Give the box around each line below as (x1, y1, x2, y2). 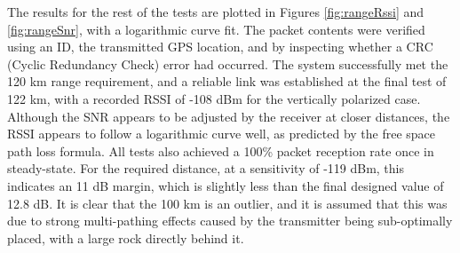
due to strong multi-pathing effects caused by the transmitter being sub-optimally (7, 211, 453, 230)
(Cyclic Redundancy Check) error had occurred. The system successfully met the (7, 54, 448, 73)
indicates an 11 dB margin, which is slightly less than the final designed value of (7, 176, 444, 194)
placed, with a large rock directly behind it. (7, 228, 244, 247)
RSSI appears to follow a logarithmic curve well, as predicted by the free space (7, 124, 436, 143)
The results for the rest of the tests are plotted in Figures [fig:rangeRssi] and (7, 3, 424, 20)
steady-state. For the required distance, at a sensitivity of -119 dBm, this (7, 159, 405, 178)
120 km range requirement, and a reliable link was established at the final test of (7, 72, 447, 91)
